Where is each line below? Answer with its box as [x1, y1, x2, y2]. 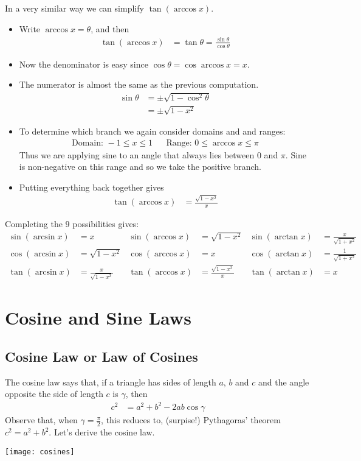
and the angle [258, 375, 309, 388]
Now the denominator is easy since [19, 57, 148, 70]
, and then [91, 22, 129, 35]
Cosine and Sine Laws [5, 305, 191, 330]
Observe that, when [5, 413, 78, 426]
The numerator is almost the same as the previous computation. [19, 78, 259, 91]
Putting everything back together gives [19, 180, 164, 193]
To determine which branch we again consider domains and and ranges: [19, 124, 286, 137]
